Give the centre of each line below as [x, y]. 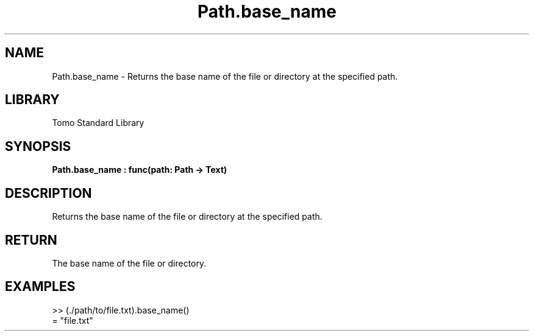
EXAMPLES [40, 287]
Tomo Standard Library [98, 123]
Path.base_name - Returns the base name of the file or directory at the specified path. [225, 76]
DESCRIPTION [48, 193]
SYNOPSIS [38, 146]
